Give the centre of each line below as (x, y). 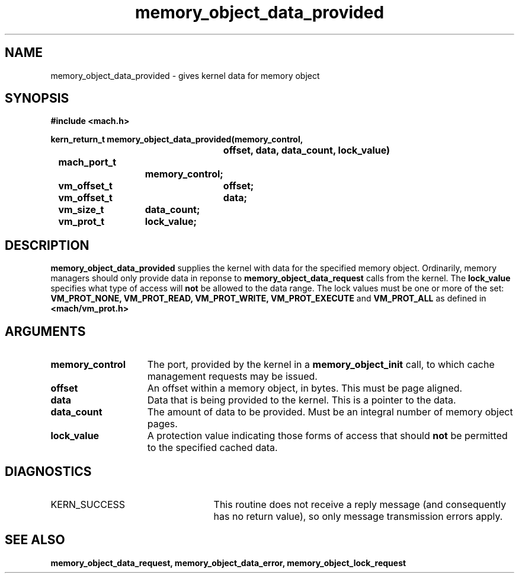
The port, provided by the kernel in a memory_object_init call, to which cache (321, 365)
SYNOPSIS (37, 99)
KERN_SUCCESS (88, 504)
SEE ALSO (35, 540)
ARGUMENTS (45, 331)
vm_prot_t (81, 222)
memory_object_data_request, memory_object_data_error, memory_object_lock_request (228, 563)
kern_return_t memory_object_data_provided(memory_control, (177, 139)
